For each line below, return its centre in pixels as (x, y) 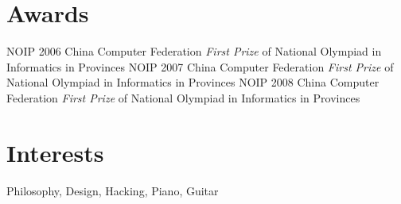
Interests (55, 152)
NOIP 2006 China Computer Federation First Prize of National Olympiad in (194, 51)
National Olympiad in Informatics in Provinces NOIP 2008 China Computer (193, 82)
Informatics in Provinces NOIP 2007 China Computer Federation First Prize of (200, 66)
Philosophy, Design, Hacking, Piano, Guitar (113, 190)
